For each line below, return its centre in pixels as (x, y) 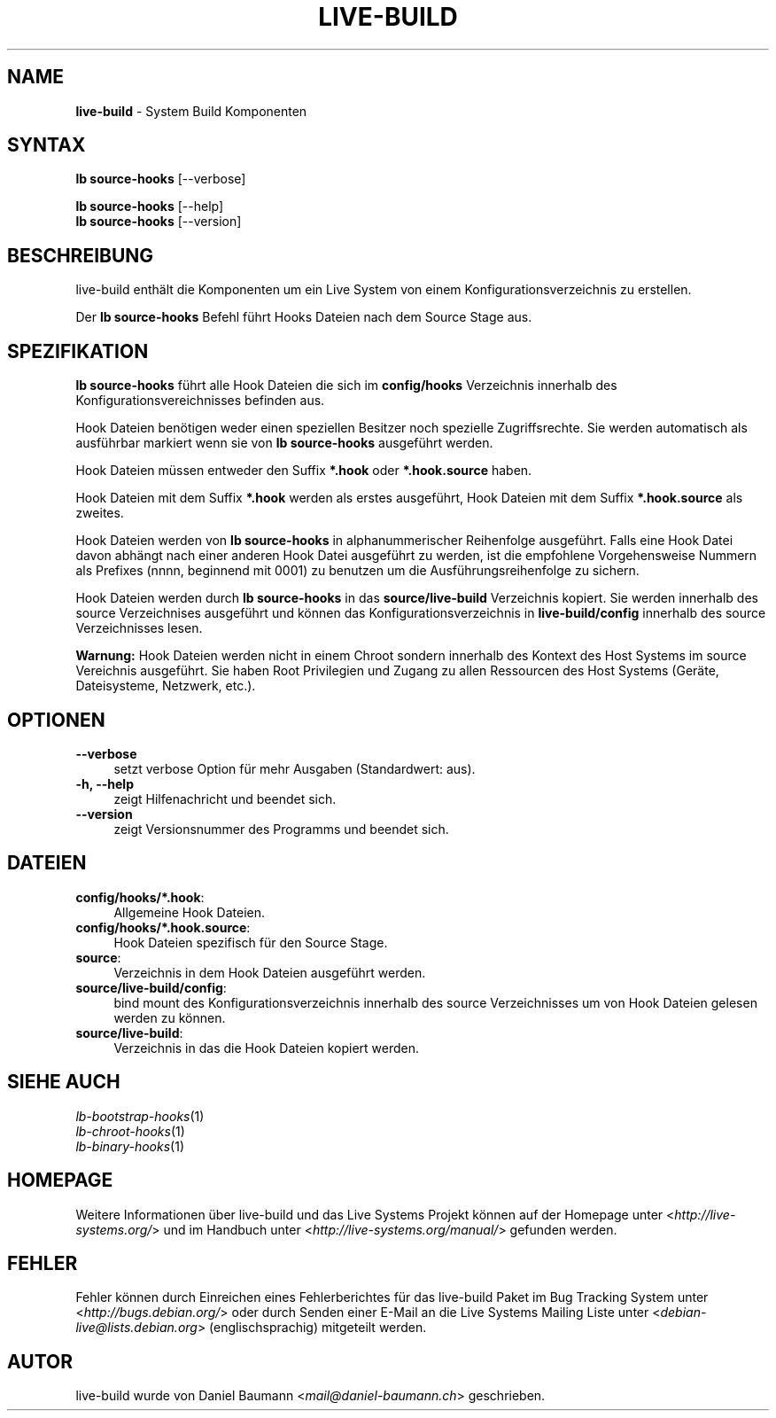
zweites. (100, 513)
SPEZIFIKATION (78, 351)
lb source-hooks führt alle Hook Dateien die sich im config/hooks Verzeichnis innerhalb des (346, 386)
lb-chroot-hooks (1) (130, 1131)
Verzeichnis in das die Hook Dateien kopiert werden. (267, 1048)
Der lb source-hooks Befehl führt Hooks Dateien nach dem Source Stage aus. (304, 317)
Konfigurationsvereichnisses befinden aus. (200, 401)
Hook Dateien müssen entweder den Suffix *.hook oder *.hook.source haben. (304, 471)
